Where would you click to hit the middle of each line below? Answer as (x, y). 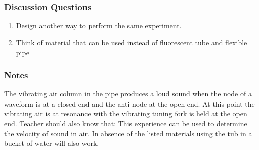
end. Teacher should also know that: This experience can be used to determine (126, 123)
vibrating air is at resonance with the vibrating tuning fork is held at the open (126, 113)
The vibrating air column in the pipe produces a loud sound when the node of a (128, 94)
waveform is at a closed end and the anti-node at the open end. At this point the (129, 103)
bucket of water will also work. (52, 143)
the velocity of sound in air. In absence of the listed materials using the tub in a (128, 133)
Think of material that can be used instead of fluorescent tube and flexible (132, 42)
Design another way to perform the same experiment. (99, 26)
